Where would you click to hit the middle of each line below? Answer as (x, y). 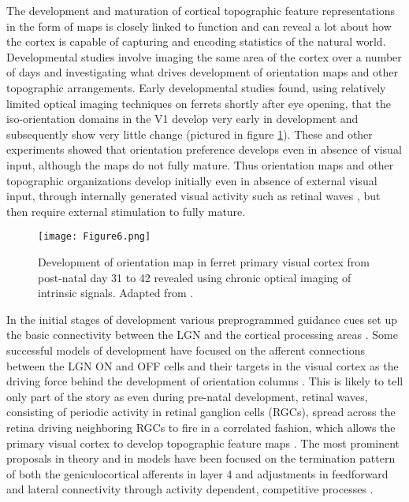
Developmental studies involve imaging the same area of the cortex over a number (204, 56)
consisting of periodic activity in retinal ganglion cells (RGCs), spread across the (201, 412)
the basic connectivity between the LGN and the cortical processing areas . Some (202, 335)
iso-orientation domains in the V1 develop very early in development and (182, 119)
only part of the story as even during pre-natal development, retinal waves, (187, 396)
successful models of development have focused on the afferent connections (186, 350)
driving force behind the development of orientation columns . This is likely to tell (205, 381)
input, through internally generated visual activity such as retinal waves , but (193, 196)
